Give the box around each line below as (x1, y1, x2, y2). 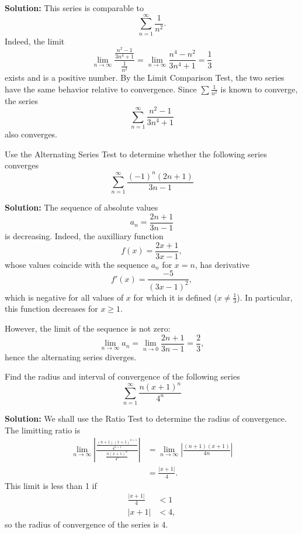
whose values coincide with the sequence (5, 258, 148, 270)
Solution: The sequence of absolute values (5, 201, 158, 213)
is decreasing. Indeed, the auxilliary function (5, 229, 164, 242)
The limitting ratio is (5, 423, 81, 436)
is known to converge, (220, 82, 298, 95)
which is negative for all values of (5, 291, 124, 303)
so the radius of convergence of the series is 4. (5, 518, 168, 530)
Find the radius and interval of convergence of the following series (5, 370, 240, 383)
